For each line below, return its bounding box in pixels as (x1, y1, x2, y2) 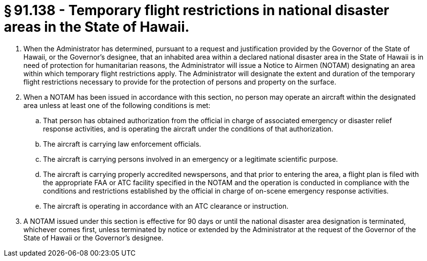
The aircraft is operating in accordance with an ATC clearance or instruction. (43, 201, 288, 210)
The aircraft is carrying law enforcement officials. (43, 139, 202, 148)
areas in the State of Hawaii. (4, 19, 190, 35)
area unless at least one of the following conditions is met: (23, 101, 210, 109)
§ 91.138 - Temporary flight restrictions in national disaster (4, 2, 389, 19)
